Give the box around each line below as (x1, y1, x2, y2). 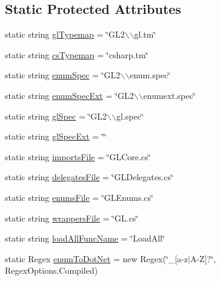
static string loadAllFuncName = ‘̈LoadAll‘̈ (5, 232, 165, 245)
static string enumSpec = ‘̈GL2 (5, 69, 121, 81)
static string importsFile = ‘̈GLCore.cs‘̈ (5, 150, 151, 163)
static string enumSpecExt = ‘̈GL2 (5, 89, 134, 101)
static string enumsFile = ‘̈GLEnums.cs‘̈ (5, 191, 153, 203)
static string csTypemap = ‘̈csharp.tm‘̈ (5, 48, 148, 61)
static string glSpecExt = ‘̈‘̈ (5, 130, 107, 143)
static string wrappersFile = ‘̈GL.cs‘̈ (5, 211, 139, 224)
